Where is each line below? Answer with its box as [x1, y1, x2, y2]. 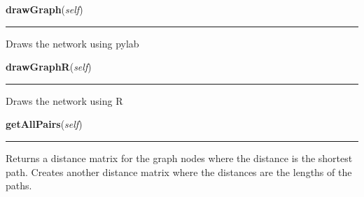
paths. [6, 178, 32, 193]
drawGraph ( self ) [6, 2, 83, 16]
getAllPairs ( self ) [6, 117, 83, 131]
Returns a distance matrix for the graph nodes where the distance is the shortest [6, 150, 353, 165]
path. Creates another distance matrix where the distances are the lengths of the [6, 164, 352, 179]
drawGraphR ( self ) [6, 59, 92, 74]
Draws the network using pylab [6, 36, 139, 50]
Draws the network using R [6, 93, 123, 108]
